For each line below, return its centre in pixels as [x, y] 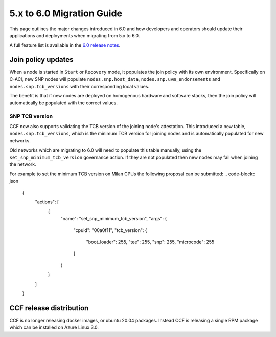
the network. [23, 164]
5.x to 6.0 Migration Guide [66, 13]
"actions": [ [47, 202]
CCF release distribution [49, 308]
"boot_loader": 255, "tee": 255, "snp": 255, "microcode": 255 [150, 242]
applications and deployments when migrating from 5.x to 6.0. [75, 35]
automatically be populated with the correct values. [63, 103]
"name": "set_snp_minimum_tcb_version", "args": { [114, 219]
